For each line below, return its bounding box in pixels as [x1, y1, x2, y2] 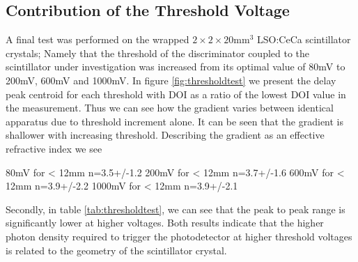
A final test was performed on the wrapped [6, 32, 189, 47]
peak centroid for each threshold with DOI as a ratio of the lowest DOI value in [6, 86, 346, 101]
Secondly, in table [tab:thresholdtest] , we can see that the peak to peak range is [6, 201, 345, 216]
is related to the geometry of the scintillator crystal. [6, 242, 227, 257]
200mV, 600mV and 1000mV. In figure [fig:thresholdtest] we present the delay [6, 72, 336, 87]
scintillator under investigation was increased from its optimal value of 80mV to [6, 59, 345, 74]
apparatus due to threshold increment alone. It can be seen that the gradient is [6, 114, 344, 128]
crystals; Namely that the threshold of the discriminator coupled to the [6, 45, 310, 60]
